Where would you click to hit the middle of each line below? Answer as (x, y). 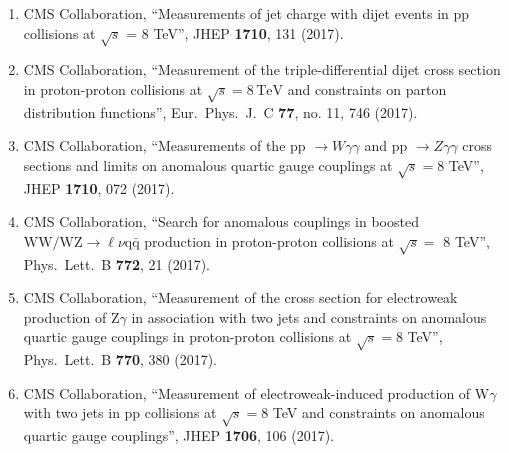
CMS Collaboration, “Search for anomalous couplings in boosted (221, 221)
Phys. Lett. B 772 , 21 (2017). (117, 263)
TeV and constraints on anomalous (378, 412)
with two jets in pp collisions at (120, 412)
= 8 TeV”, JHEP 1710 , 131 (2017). (235, 32)
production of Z (71, 316)
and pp (386, 145)
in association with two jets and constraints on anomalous (309, 316)
